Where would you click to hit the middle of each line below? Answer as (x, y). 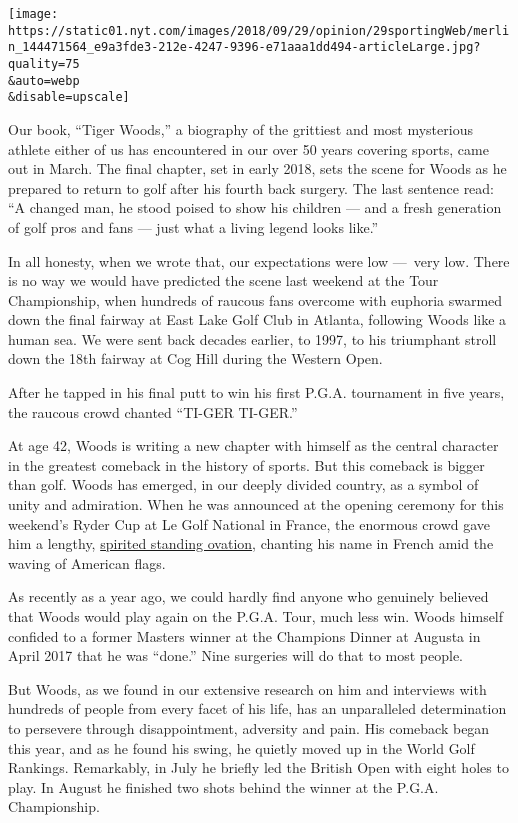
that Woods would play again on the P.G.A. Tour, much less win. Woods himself (256, 616)
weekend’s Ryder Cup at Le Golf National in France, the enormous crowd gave (249, 523)
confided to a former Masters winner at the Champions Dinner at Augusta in (244, 635)
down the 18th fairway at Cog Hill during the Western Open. (195, 358)
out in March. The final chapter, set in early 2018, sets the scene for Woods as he (257, 168)
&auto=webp (44, 80)
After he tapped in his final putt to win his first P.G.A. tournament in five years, (256, 392)
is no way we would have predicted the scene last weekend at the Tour (223, 280)
